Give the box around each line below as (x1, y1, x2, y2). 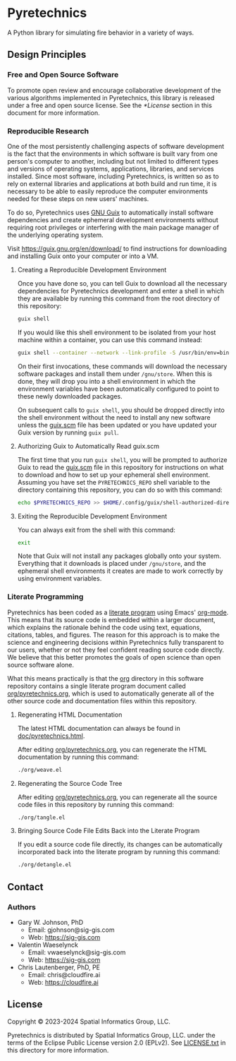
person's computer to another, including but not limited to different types (7, 157, 218, 165)
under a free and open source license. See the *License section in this (7, 101, 213, 109)
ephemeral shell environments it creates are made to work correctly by (17, 566, 223, 576)
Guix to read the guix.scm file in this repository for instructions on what (17, 463, 224, 471)
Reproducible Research (7, 126, 89, 135)
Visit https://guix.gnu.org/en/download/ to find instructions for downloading (7, 244, 228, 253)
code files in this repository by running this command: (17, 800, 175, 808)
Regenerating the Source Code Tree (17, 779, 123, 787)
